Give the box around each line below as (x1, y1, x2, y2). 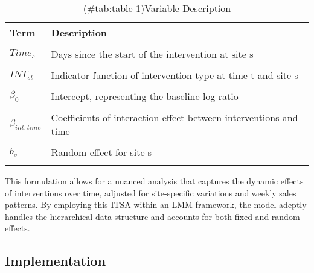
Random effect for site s (51, 145, 152, 159)
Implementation (5, 251, 106, 270)
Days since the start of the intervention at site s (51, 47, 254, 61)
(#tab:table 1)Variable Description (83, 1, 231, 15)
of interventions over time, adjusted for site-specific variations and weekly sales (5, 186, 296, 199)
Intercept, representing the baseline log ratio (51, 89, 239, 103)
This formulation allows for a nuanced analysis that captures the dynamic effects (5, 175, 304, 187)
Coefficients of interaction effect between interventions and (51, 110, 298, 124)
